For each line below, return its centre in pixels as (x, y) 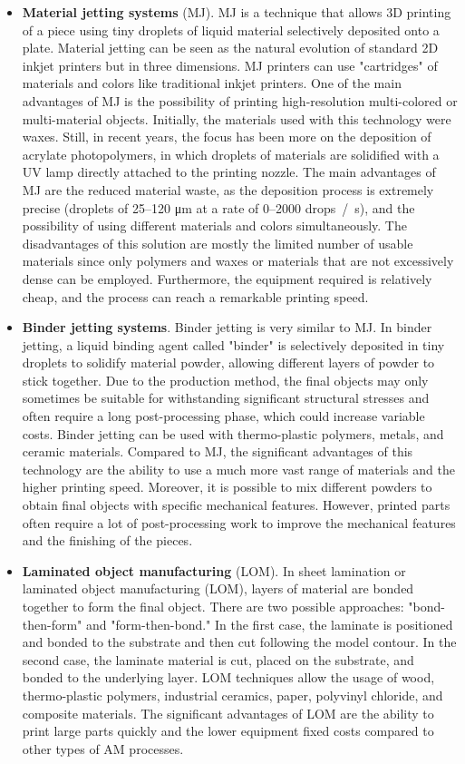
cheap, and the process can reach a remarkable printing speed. (195, 296)
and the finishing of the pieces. (107, 540)
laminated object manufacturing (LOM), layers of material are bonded (218, 588)
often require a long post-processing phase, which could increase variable (223, 416)
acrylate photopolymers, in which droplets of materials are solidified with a (231, 154)
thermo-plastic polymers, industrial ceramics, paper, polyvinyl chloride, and (232, 695)
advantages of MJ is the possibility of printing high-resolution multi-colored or (240, 100)
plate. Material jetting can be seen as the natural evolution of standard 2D (230, 48)
